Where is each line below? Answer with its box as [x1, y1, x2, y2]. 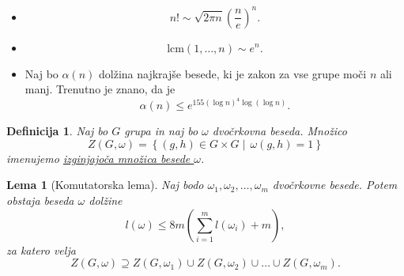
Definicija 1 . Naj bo [6, 123, 108, 139]
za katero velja [6, 241, 76, 258]
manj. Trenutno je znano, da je [25, 81, 176, 97]
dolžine [89, 192, 123, 209]
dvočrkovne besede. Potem [272, 176, 398, 193]
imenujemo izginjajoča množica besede [6, 149, 191, 166]
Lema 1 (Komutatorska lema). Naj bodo [6, 176, 204, 193]
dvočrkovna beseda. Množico [212, 123, 347, 139]
